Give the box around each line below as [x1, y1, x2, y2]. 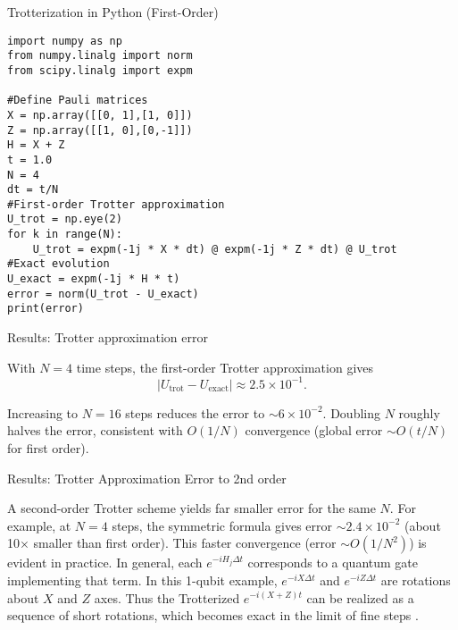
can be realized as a [306, 588, 414, 607]
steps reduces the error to [125, 403, 265, 422]
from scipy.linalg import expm [7, 63, 193, 77]
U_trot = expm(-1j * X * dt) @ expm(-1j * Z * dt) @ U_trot [32, 242, 397, 256]
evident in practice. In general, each [7, 553, 203, 572]
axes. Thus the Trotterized [94, 588, 240, 607]
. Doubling [322, 403, 380, 422]
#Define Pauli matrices [7, 94, 148, 107]
